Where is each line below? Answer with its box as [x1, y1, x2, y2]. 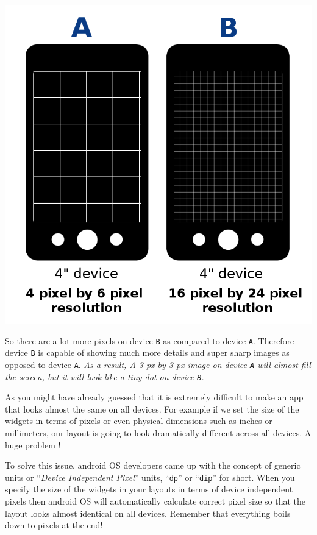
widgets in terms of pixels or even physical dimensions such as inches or [5, 414, 272, 427]
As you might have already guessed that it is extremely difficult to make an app [5, 391, 304, 403]
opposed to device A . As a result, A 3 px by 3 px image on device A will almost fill [5, 358, 311, 370]
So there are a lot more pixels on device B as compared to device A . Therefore [5, 334, 294, 347]
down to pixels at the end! [5, 519, 103, 531]
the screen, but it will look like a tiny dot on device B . [5, 370, 204, 383]
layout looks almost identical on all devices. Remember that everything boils [5, 506, 291, 519]
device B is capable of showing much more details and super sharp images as [5, 346, 290, 359]
